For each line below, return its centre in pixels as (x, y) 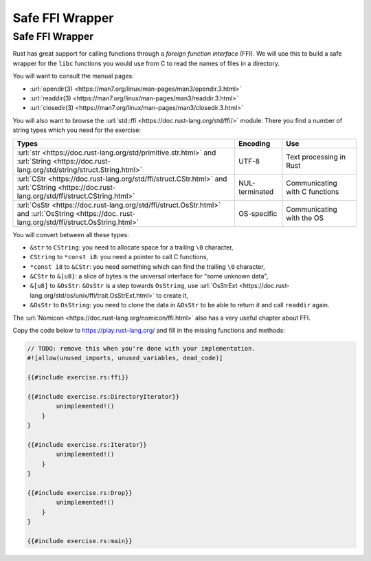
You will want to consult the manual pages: (73, 76)
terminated (256, 191)
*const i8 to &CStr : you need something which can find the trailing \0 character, (147, 266)
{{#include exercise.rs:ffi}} (78, 377)
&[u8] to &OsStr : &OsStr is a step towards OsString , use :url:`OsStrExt (134, 286)
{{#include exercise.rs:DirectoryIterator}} (103, 396)
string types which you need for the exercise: (77, 130)
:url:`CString (36, 187)
